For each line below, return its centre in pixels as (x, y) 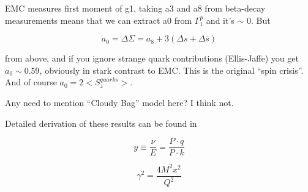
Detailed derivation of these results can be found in (101, 123)
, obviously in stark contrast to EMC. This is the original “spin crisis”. (171, 70)
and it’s (220, 20)
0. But (258, 20)
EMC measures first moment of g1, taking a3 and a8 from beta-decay (135, 8)
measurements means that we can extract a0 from (99, 20)
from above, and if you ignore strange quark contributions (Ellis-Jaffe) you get (152, 58)
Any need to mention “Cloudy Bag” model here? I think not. (119, 102)
